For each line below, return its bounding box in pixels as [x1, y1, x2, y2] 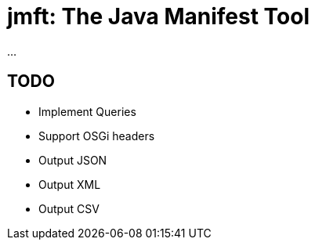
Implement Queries [38, 104, 136, 118]
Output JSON [38, 153, 107, 167]
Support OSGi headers [38, 128, 155, 143]
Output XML [38, 177, 101, 191]
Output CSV [38, 201, 100, 215]
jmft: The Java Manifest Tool [7, 3, 310, 30]
